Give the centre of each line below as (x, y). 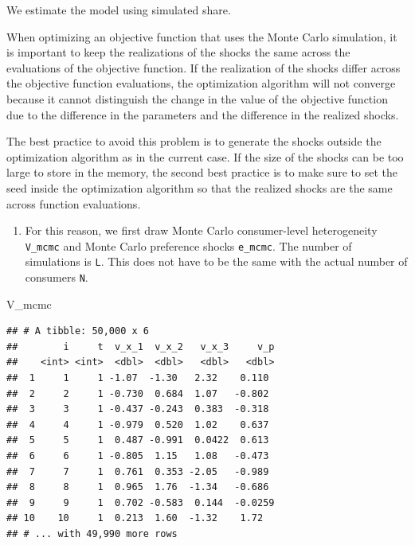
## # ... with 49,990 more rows (92, 534)
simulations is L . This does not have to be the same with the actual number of (216, 261)
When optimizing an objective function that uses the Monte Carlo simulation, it (202, 36)
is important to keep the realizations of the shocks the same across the (178, 52)
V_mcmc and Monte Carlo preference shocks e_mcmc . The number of (188, 245)
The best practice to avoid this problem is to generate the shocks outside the (194, 141)
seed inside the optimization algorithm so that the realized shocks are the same (200, 187)
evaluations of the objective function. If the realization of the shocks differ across (204, 67)
